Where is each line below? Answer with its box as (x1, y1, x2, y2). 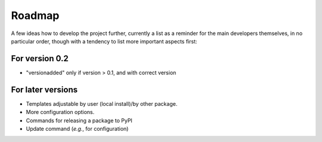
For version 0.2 (11, 53, 69, 64)
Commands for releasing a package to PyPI (26, 116, 132, 124)
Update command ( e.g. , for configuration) (26, 125, 129, 132)
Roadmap (11, 9, 60, 22)
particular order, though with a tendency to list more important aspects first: (11, 37, 197, 45)
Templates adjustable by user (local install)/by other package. (26, 100, 178, 107)
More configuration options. (26, 109, 95, 116)
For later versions (11, 84, 78, 94)
